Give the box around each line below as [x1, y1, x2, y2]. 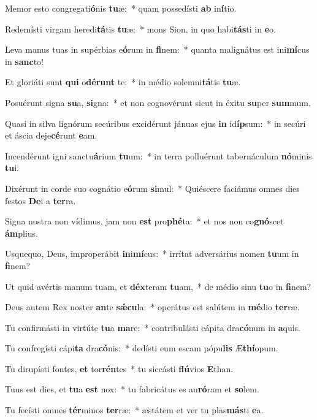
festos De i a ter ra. [5, 194, 76, 207]
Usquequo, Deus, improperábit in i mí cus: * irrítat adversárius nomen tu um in [5, 247, 299, 260]
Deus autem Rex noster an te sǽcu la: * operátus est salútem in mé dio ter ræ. [5, 300, 300, 313]
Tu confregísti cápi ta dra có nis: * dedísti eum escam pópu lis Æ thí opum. [5, 342, 278, 354]
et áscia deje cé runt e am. [5, 129, 97, 142]
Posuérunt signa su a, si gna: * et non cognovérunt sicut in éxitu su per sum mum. [5, 96, 311, 109]
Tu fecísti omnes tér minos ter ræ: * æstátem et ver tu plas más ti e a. [5, 403, 264, 416]
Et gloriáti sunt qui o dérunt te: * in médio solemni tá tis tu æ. [5, 75, 241, 88]
